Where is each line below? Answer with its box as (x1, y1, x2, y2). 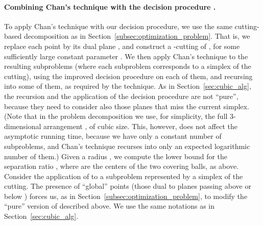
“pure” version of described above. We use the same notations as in (4, 201, 214, 211)
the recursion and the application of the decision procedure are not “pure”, (4, 90, 238, 101)
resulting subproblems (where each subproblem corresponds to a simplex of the (4, 61, 251, 71)
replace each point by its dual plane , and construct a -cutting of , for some (4, 40, 240, 51)
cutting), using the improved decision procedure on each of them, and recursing (4, 70, 253, 81)
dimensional (4, 120, 41, 131)
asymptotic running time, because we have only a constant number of (4, 131, 222, 141)
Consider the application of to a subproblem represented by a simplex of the (4, 170, 243, 181)
